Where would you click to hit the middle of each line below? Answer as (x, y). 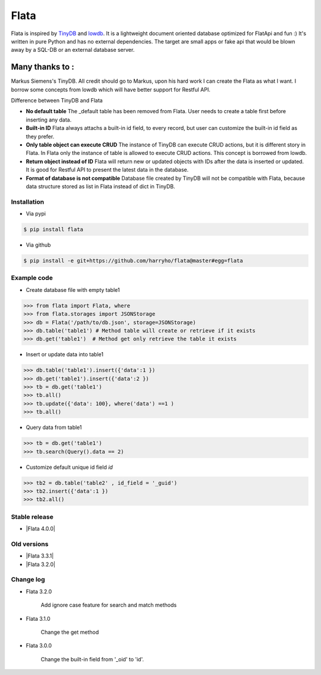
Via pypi (36, 214)
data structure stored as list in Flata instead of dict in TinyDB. (100, 186)
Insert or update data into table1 (65, 354)
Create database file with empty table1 (73, 290)
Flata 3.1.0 (38, 618)
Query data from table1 (54, 427)
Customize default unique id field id (69, 467)
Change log (28, 580)
